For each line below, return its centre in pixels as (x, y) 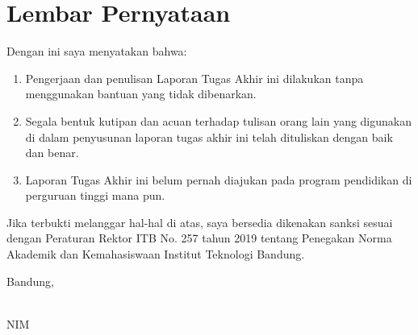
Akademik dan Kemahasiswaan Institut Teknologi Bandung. (156, 254)
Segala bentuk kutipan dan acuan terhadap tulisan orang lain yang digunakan (219, 120)
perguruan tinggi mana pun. (95, 195)
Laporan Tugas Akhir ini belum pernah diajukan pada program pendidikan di (219, 179)
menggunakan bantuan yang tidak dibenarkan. (141, 94)
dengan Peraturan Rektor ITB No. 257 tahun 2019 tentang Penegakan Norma (199, 238)
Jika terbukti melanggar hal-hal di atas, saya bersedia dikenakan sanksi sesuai (200, 222)
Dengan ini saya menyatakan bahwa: (97, 51)
